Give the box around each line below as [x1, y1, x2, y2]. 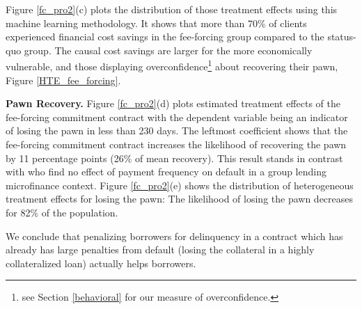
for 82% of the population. [6, 205, 118, 219]
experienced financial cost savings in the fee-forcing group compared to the [6, 29, 324, 44]
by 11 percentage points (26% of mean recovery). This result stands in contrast [6, 150, 343, 165]
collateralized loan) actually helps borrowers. [6, 255, 196, 270]
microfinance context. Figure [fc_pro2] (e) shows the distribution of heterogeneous [6, 177, 354, 192]
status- [327, 29, 356, 44]
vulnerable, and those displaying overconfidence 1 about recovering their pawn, [6, 57, 338, 74]
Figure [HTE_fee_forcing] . [6, 72, 121, 87]
